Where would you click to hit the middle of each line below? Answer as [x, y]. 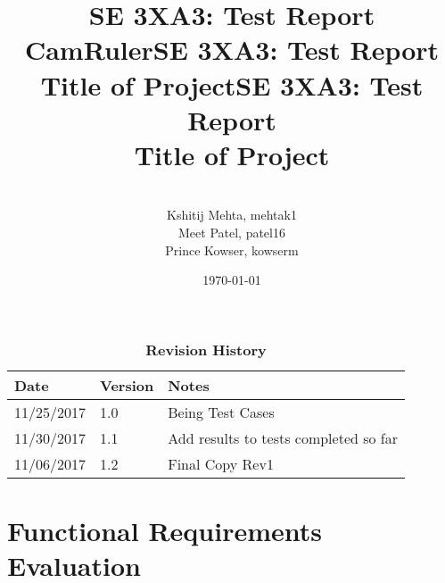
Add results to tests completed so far [283, 437]
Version [127, 385]
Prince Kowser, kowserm [232, 250]
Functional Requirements [165, 531]
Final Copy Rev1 [221, 463]
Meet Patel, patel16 [232, 233]
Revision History [206, 349]
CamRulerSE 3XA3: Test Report [232, 50]
